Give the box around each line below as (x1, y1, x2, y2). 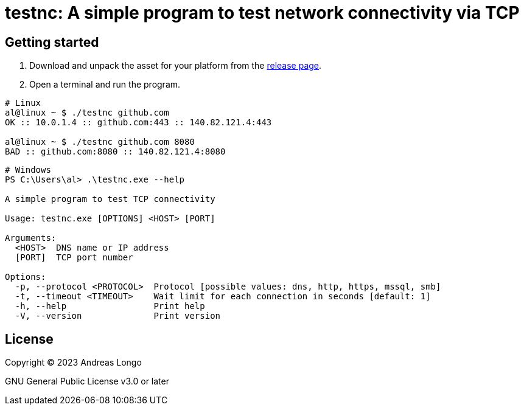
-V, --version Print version (15, 311, 221, 321)
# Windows (5, 165, 51, 175)
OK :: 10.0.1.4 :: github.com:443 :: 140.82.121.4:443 (5, 117, 272, 128)
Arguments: (5, 233, 57, 243)
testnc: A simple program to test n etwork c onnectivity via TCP (5, 2, 520, 23)
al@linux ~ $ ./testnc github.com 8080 (5, 137, 195, 147)
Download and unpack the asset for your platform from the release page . (29, 60, 322, 71)
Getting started (5, 34, 99, 50)
